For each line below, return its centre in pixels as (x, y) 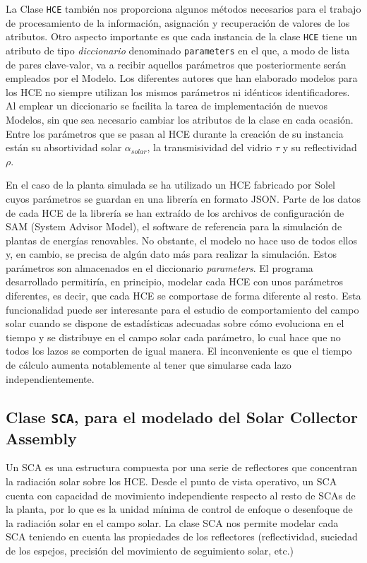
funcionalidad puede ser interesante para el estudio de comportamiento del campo (182, 309)
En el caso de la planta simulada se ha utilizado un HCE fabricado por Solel (170, 185)
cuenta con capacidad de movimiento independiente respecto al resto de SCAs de (181, 495)
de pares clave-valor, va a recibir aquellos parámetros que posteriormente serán (176, 64)
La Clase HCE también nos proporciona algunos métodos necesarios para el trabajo (183, 8)
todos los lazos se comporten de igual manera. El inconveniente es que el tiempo (179, 351)
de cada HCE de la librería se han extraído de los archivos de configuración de (175, 212)
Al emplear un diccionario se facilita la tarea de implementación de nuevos (167, 106)
